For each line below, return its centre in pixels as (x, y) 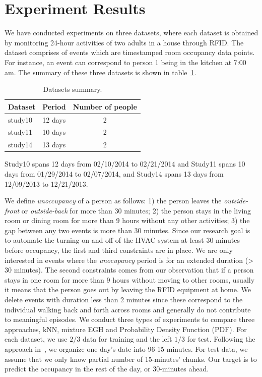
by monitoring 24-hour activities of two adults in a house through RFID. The (124, 42)
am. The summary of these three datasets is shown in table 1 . (101, 72)
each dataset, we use (36, 339)
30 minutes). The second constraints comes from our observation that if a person (129, 270)
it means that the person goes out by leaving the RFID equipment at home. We (128, 289)
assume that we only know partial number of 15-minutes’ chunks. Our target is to (131, 359)
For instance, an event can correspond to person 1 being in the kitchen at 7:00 (125, 62)
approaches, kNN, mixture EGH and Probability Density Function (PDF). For (126, 329)
